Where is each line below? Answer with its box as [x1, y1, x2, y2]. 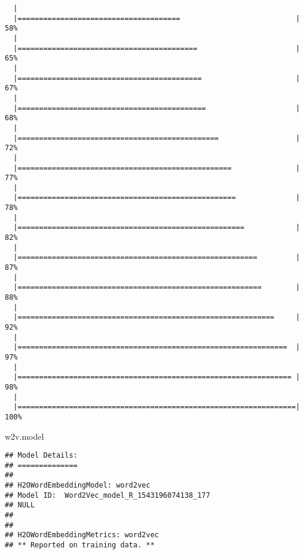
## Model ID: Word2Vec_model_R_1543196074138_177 [5, 491, 210, 500]
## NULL [5, 501, 35, 510]
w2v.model [5, 430, 44, 442]
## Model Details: [5, 451, 78, 460]
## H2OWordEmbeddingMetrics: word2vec [5, 531, 159, 540]
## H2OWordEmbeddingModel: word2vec [5, 481, 151, 490]
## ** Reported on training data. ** [5, 541, 155, 550]
